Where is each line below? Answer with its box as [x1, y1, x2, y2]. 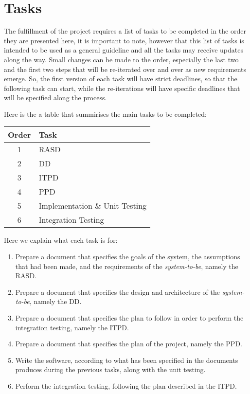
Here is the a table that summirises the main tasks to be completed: [4, 108, 207, 119]
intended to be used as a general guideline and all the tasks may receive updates [4, 45, 243, 55]
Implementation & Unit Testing [38, 200, 147, 212]
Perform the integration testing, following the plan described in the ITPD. [15, 381, 237, 391]
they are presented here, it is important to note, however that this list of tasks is [4, 35, 244, 45]
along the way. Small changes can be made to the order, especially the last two [4, 54, 239, 64]
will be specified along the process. [4, 92, 107, 103]
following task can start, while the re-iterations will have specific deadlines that [4, 83, 240, 93]
